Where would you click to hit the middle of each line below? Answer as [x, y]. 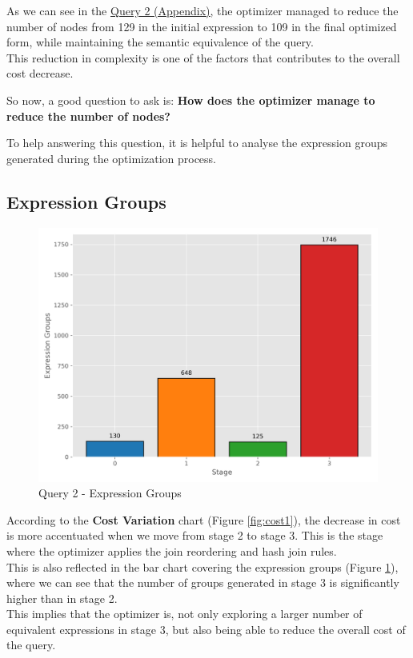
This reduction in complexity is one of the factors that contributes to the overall [203, 57]
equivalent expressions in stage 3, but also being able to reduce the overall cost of [206, 629]
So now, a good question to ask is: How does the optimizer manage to [191, 100]
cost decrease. [40, 73]
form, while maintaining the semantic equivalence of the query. [160, 42]
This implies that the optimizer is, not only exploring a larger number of [184, 614]
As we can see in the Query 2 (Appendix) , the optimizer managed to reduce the [202, 10]
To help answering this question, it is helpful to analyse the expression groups [197, 143]
